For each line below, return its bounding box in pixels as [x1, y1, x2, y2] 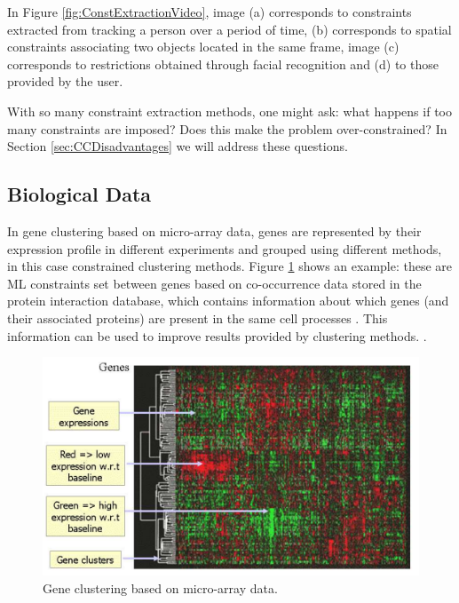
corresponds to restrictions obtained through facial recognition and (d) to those [7, 54, 439, 73]
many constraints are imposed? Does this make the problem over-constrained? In [7, 119, 447, 138]
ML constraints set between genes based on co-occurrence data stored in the [7, 274, 422, 292]
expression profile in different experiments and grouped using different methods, [7, 239, 442, 258]
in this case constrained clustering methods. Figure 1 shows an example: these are [7, 257, 453, 275]
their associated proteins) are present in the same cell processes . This [7, 308, 388, 327]
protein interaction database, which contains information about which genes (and [7, 291, 449, 310]
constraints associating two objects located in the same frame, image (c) [7, 37, 400, 56]
